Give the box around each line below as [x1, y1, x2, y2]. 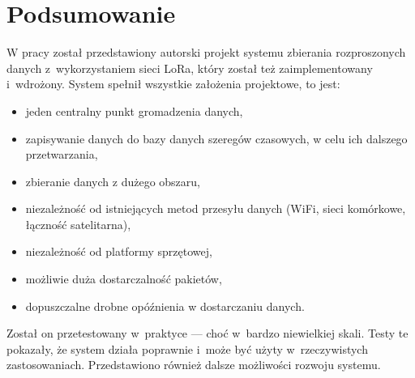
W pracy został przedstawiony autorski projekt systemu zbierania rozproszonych [6, 44, 406, 61]
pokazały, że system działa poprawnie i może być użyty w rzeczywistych [6, 340, 368, 357]
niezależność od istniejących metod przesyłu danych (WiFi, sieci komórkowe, [25, 200, 406, 217]
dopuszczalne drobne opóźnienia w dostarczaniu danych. [25, 297, 305, 314]
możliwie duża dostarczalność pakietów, [25, 270, 222, 287]
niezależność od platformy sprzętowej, [25, 243, 212, 260]
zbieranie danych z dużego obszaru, [25, 172, 201, 189]
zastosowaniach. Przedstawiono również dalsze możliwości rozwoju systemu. [6, 356, 381, 373]
